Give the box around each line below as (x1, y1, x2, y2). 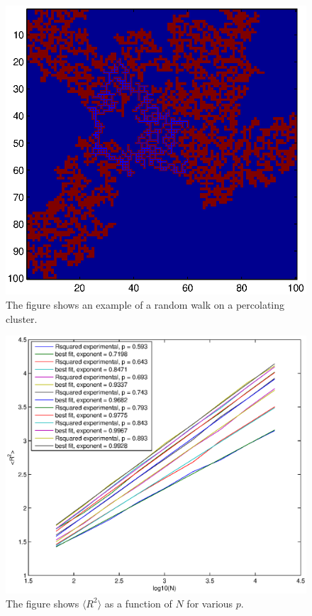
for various (186, 595, 233, 610)
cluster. (6, 311, 38, 326)
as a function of (104, 595, 172, 610)
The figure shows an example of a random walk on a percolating (6, 297, 285, 312)
